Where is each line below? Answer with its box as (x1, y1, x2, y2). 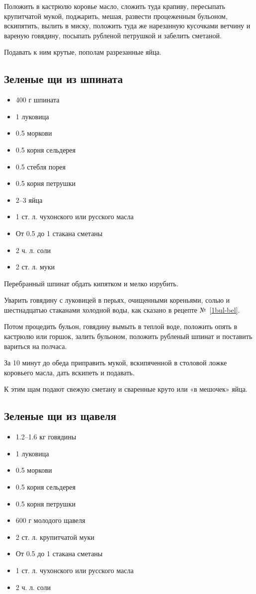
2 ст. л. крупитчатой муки (15, 531, 94, 542)
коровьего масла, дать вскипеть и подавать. (4, 367, 135, 377)
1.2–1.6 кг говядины (15, 431, 77, 442)
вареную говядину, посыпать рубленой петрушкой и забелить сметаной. (4, 30, 222, 40)
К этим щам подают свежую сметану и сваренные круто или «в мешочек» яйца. (4, 384, 248, 394)
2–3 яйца (15, 194, 43, 205)
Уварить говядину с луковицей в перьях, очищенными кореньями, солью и (4, 295, 230, 305)
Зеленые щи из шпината (4, 71, 123, 86)
